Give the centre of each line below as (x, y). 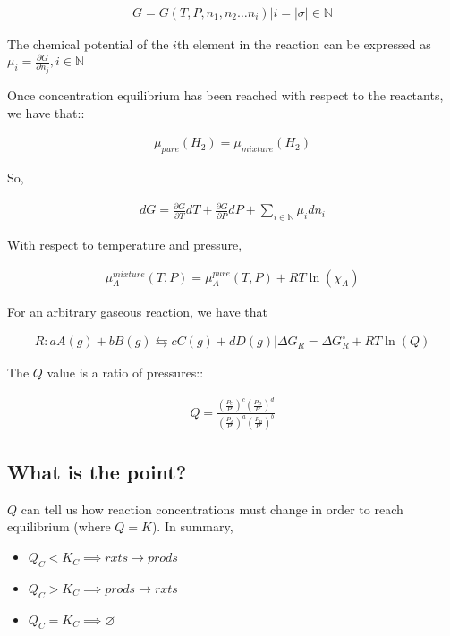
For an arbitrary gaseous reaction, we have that (138, 311)
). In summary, (192, 526)
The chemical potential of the (88, 44)
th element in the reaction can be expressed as (304, 44)
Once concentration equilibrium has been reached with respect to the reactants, (225, 95)
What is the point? (97, 472)
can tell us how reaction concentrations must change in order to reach (212, 509)
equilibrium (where (59, 526)
